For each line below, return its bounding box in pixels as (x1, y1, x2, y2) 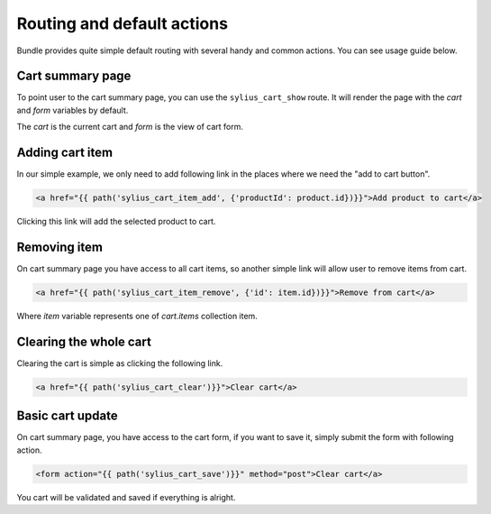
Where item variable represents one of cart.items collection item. (16, 310, 259, 321)
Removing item (16, 239, 104, 254)
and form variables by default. (16, 105, 129, 115)
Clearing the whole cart (16, 334, 152, 349)
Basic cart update (16, 408, 118, 424)
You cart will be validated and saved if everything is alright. (16, 491, 236, 502)
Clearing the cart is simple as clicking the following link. (16, 357, 223, 369)
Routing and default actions (16, 14, 229, 33)
